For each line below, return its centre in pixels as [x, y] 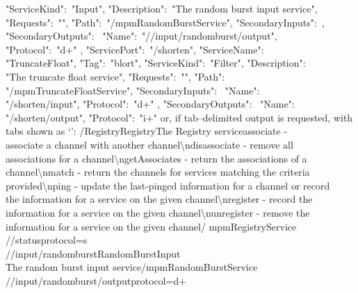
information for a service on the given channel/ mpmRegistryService [151, 226]
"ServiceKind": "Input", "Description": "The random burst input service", [162, 8]
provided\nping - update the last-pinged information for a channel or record [168, 185]
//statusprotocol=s [47, 240]
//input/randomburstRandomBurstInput [93, 253]
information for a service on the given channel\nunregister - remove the [158, 212]
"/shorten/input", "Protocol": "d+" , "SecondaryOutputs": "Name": [150, 104]
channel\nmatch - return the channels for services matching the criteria [158, 172]
